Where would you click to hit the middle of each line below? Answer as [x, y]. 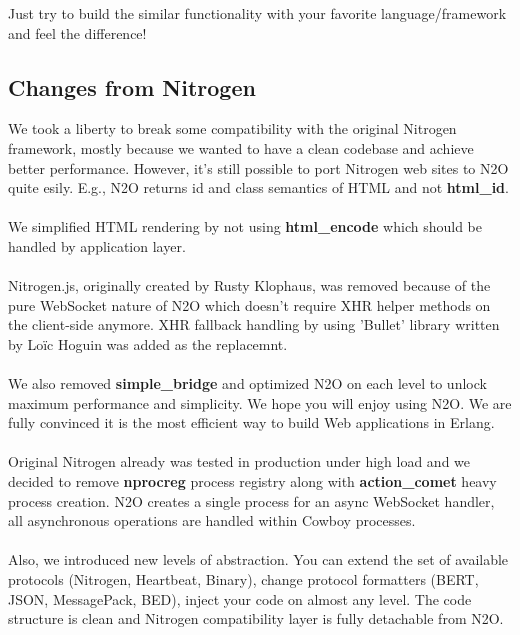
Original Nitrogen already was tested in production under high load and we [239, 461]
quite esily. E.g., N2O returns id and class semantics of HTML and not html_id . [258, 187]
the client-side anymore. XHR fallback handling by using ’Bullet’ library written [254, 324]
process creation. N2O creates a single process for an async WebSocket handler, [251, 500]
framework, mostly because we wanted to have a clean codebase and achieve [241, 147]
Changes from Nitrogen [132, 86]
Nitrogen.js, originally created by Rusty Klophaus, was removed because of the [249, 285]
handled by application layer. [97, 245]
